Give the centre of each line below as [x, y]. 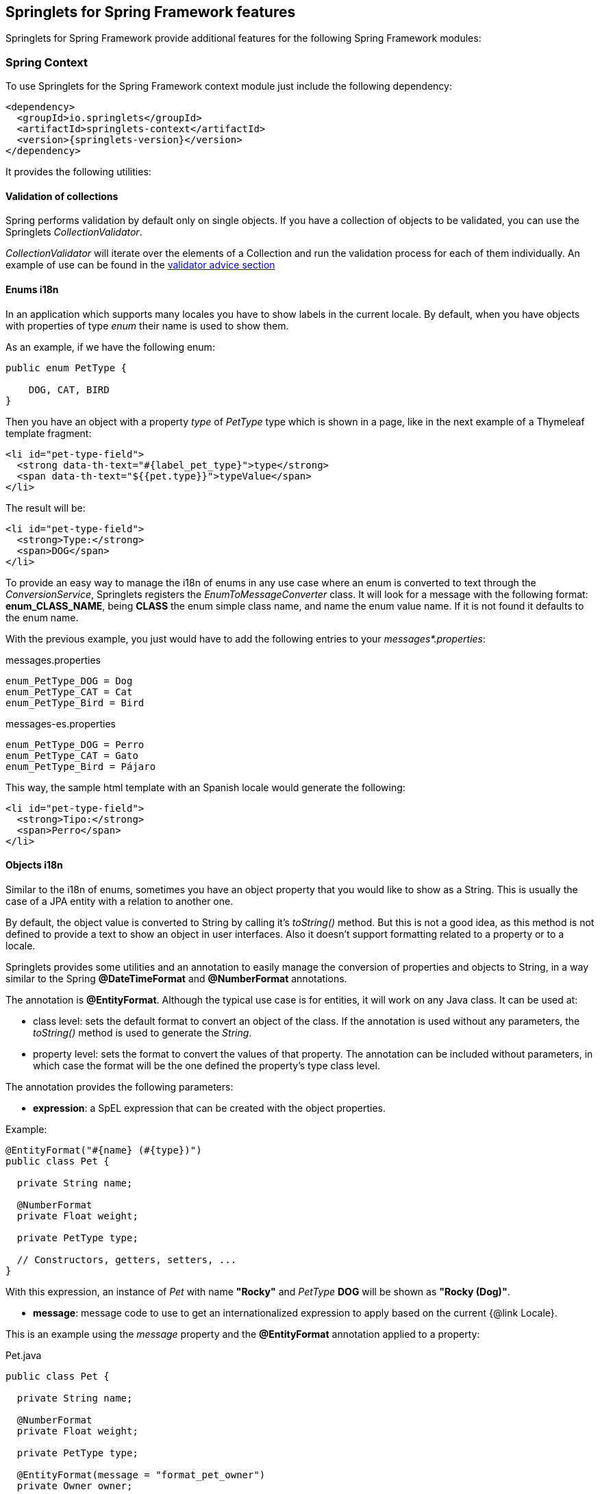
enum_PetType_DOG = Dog [69, 681]
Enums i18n [32, 289]
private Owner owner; [75, 1485]
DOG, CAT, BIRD [69, 389]
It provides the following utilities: [78, 172]
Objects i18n [34, 865]
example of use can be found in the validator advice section [140, 265]
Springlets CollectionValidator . [74, 232]
